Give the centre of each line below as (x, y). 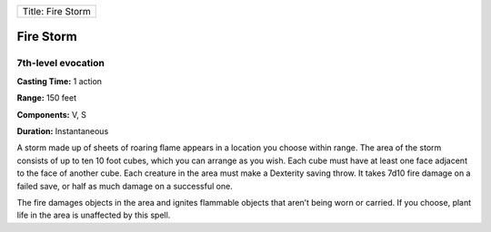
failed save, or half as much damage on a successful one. (125, 186)
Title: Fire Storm (56, 11)
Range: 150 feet (47, 98)
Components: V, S (51, 114)
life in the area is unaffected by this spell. (94, 215)
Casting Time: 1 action (60, 81)
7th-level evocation (60, 63)
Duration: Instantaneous (63, 130)
